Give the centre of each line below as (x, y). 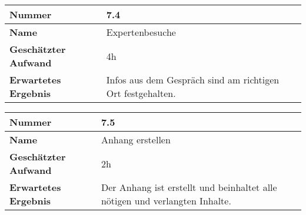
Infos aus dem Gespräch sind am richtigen (193, 80)
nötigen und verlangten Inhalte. (166, 201)
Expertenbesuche (141, 32)
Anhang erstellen (136, 140)
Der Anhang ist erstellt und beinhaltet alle (189, 187)
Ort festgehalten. (141, 93)
